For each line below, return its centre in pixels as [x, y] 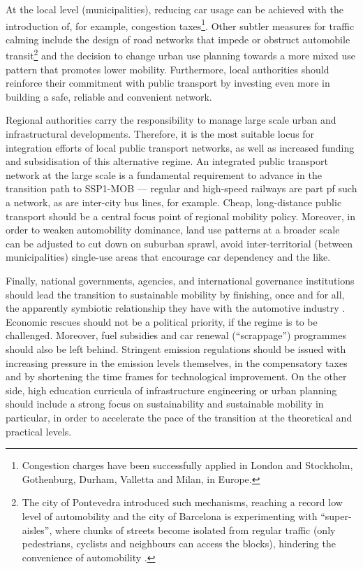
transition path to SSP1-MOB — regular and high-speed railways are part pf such [181, 188]
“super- [336, 516]
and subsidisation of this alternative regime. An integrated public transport [167, 161]
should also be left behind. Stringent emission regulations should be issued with [176, 348]
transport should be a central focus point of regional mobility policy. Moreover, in [181, 216]
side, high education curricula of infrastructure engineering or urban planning [171, 390]
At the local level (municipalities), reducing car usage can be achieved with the [175, 9]
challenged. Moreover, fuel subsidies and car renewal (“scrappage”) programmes [176, 335]
